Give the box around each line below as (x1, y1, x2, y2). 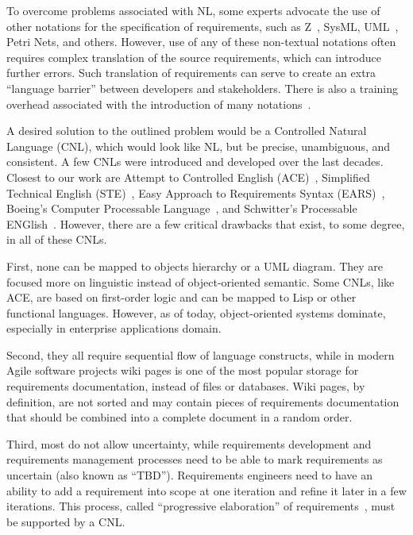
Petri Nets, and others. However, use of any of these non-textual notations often (6, 33, 396, 50)
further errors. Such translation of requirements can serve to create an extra (6, 64, 376, 81)
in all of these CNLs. (6, 231, 107, 248)
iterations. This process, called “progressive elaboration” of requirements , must (6, 498, 396, 514)
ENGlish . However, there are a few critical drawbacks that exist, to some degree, (6, 215, 405, 232)
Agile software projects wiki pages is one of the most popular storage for (6, 362, 359, 379)
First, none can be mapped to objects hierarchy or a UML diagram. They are (6, 257, 384, 274)
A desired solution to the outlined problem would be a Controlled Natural (6, 122, 367, 139)
